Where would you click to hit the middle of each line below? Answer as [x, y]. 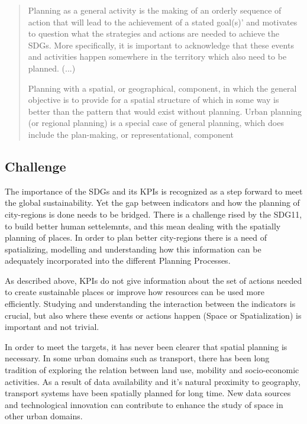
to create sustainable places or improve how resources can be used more [135, 292]
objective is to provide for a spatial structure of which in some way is [153, 100]
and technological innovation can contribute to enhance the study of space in [144, 404]
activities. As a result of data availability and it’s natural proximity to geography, [153, 381]
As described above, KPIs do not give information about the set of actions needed [153, 280]
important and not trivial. [52, 327]
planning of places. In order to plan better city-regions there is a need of [136, 237]
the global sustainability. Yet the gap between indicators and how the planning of [152, 203]
